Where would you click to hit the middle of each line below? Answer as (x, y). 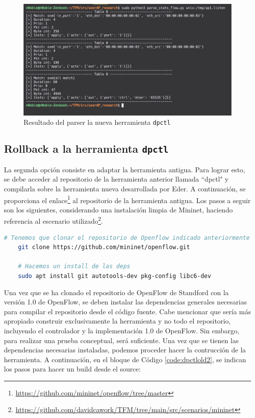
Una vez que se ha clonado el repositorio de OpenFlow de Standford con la (116, 292)
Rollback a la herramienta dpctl (86, 149)
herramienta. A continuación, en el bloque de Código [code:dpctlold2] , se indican (125, 359)
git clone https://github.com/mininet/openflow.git (104, 247)
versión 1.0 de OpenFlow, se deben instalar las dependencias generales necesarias (126, 302)
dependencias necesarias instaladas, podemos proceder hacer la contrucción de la (125, 350)
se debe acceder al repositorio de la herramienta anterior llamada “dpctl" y (116, 179)
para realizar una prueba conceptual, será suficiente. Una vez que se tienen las (121, 340)
